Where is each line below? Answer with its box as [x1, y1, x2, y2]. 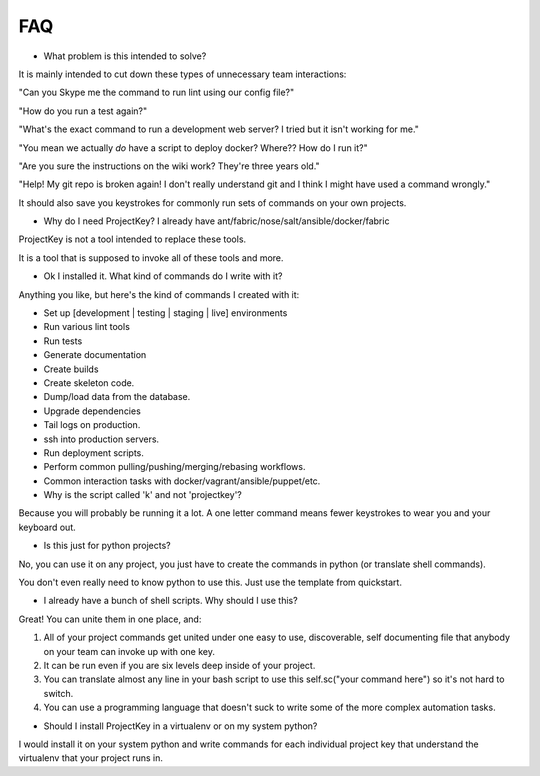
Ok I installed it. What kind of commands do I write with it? [43, 270, 283, 282]
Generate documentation [43, 349, 147, 361]
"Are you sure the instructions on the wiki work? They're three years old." [18, 160, 320, 172]
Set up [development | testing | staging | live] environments [43, 307, 288, 319]
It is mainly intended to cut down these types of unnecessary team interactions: [18, 68, 347, 80]
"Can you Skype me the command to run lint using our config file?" [18, 86, 295, 99]
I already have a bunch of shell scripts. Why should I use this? [43, 595, 299, 607]
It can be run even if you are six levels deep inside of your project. [43, 660, 316, 671]
